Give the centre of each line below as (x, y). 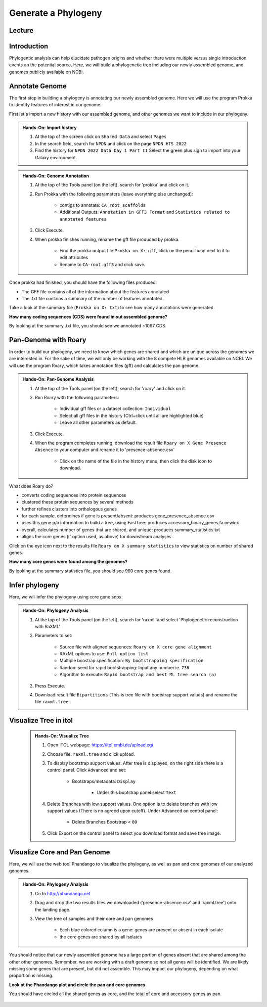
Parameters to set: (54, 636)
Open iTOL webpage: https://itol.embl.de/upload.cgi (100, 745)
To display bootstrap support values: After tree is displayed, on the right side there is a (135, 763)
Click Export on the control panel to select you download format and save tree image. (134, 833)
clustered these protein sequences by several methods (77, 502)
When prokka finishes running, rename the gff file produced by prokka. (107, 239)
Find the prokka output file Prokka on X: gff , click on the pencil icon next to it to (145, 251)
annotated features (83, 219)
